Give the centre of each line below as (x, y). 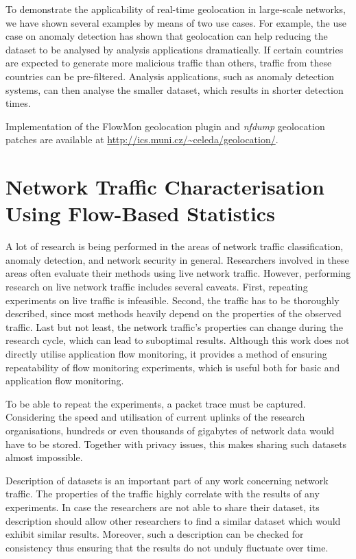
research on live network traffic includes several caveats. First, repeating (157, 287)
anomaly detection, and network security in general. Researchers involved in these (177, 259)
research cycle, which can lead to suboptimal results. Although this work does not (178, 340)
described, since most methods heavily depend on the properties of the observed (174, 313)
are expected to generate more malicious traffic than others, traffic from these (169, 63)
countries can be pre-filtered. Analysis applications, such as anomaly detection (170, 76)
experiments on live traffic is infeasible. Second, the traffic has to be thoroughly (173, 300)
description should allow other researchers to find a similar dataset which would (173, 520)
